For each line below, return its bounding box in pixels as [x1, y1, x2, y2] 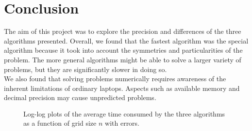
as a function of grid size [23, 118, 97, 128]
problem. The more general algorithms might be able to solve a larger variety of [4, 54, 241, 64]
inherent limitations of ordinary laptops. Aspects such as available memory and [4, 83, 240, 93]
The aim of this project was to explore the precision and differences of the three [4, 26, 241, 36]
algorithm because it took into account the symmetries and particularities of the [4, 45, 243, 55]
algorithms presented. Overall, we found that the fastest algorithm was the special [4, 35, 249, 45]
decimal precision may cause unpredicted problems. [4, 92, 156, 102]
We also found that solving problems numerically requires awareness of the [4, 73, 226, 84]
